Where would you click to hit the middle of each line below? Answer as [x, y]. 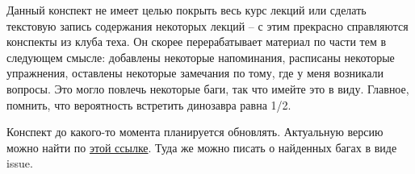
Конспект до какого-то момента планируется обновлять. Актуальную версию [195, 132]
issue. [20, 163]
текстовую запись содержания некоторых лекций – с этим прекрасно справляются [207, 25]
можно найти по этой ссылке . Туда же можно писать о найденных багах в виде [202, 147]
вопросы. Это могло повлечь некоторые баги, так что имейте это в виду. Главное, [208, 88]
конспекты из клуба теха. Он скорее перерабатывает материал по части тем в [197, 41]
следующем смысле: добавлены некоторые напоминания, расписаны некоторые [201, 57]
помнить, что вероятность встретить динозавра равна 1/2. [149, 104]
